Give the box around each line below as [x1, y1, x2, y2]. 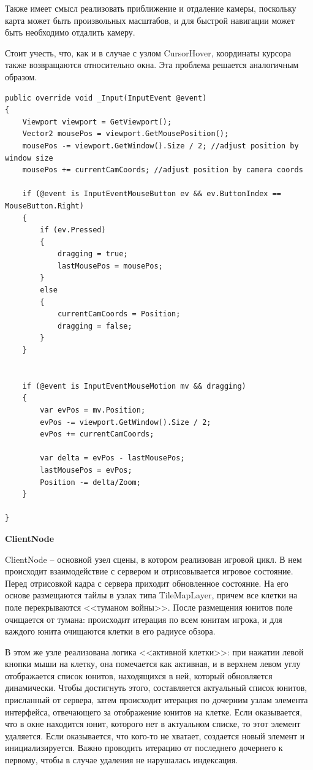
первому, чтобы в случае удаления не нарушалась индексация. [5, 753, 238, 766]
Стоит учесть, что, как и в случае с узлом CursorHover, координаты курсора [5, 46, 292, 59]
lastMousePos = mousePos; [57, 261, 163, 270]
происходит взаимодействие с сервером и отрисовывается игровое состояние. [5, 565, 293, 577]
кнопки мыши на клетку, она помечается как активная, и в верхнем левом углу [5, 657, 301, 670]
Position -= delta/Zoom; [40, 478, 141, 487]
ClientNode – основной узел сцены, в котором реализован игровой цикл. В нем [5, 552, 302, 565]
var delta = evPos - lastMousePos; [40, 454, 185, 463]
